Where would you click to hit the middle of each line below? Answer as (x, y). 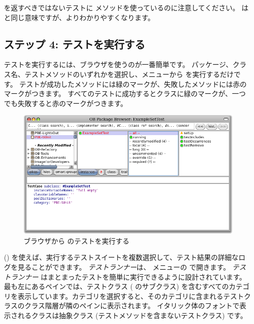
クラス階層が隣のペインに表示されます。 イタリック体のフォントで (132, 306)
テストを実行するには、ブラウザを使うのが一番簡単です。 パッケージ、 (118, 64)
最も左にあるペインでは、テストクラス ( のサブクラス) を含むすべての (116, 286)
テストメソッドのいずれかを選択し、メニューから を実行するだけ (129, 74)
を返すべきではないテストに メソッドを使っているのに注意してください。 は (126, 7)
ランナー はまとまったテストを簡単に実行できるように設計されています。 (128, 276)
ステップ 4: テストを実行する (75, 44)
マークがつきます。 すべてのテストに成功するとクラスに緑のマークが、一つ (125, 93)
